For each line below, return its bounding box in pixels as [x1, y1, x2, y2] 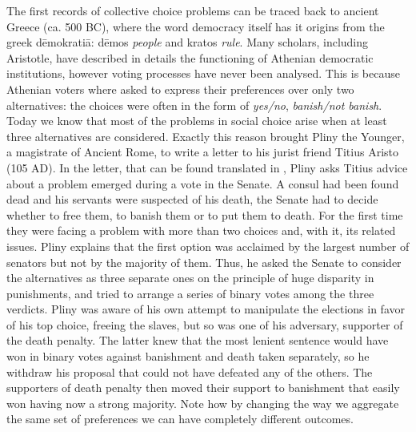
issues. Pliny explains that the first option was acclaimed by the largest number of [6, 237, 410, 254]
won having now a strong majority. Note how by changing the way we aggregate [6, 394, 399, 411]
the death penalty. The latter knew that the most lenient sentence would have [6, 332, 389, 349]
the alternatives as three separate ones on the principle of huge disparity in [6, 269, 374, 286]
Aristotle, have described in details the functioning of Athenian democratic [6, 49, 374, 66]
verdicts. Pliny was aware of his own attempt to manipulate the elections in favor [6, 301, 405, 317]
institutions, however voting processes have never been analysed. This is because [6, 65, 400, 82]
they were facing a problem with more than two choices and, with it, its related [6, 222, 396, 239]
